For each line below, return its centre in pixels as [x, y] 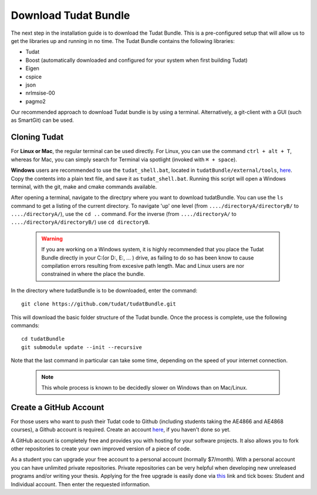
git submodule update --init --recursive [82, 347]
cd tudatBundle [43, 339]
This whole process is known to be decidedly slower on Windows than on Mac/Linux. [144, 387]
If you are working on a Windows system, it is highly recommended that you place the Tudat [153, 250]
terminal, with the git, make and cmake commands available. [84, 187]
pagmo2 [36, 101]
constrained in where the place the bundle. [93, 274]
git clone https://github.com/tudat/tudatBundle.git [99, 304]
